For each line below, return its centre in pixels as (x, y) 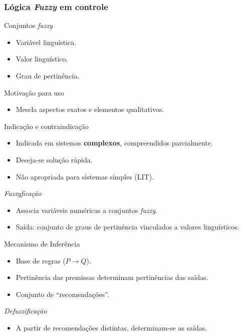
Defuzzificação (26, 311)
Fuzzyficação (23, 193)
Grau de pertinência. (48, 75)
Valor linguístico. (42, 59)
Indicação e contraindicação (46, 126)
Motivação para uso (34, 92)
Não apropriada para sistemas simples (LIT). (85, 176)
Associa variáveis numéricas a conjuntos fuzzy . (86, 210)
